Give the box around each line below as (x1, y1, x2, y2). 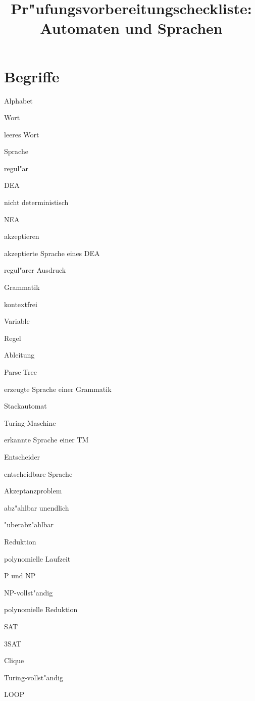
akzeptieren (4, 231, 39, 241)
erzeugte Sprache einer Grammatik (4, 383, 112, 394)
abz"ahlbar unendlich (4, 502, 69, 513)
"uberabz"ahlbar (4, 519, 54, 530)
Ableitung (4, 349, 35, 360)
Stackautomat (4, 400, 47, 411)
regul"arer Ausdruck (4, 265, 66, 275)
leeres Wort (4, 129, 39, 139)
